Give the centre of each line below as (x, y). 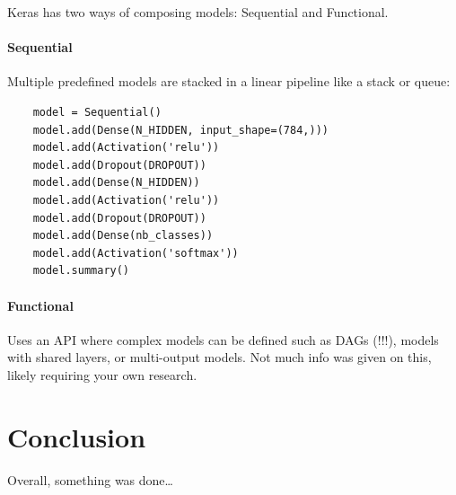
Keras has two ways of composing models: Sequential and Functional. (198, 12)
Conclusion (77, 436)
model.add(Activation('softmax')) (136, 253)
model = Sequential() (97, 112)
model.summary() (81, 271)
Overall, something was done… (90, 479)
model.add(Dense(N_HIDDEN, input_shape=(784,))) (180, 130)
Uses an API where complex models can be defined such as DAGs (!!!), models (223, 339)
